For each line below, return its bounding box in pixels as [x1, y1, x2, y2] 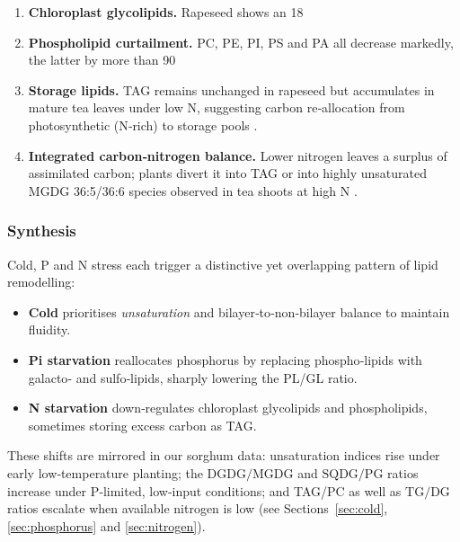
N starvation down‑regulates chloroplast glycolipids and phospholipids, [28, 398, 428, 417]
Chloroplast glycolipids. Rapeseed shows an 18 [28, 3, 304, 21]
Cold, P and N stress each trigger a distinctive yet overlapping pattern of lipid [7, 254, 438, 273]
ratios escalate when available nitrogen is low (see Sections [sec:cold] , [7, 499, 388, 518]
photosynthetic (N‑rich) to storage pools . [28, 115, 258, 134]
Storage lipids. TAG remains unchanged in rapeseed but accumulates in [28, 80, 435, 99]
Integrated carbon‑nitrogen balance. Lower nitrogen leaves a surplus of [28, 146, 447, 164]
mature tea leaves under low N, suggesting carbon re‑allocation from [28, 98, 405, 117]
